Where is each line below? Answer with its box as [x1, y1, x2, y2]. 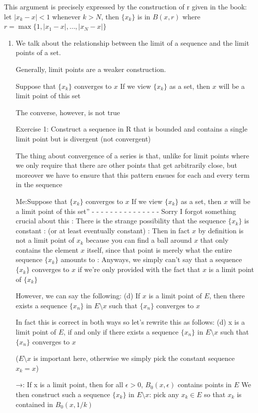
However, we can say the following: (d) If [15, 290, 140, 301]
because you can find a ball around [85, 235, 192, 245]
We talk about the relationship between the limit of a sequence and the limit [15, 37, 250, 48]
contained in [15, 399, 53, 409]
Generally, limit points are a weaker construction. [15, 64, 166, 74]
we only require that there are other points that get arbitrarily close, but [15, 160, 237, 170]
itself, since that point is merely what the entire [87, 244, 232, 255]
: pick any [149, 389, 179, 399]
